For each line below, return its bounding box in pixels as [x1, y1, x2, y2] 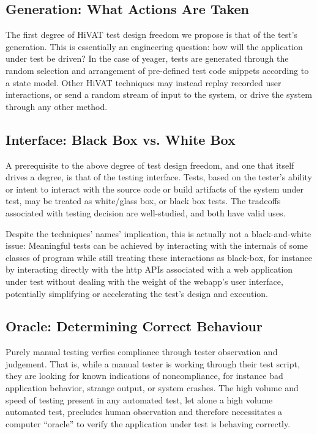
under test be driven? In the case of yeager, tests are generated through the [6, 52, 289, 65]
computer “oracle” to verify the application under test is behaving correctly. [6, 417, 291, 430]
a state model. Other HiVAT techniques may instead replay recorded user [6, 76, 282, 89]
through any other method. [6, 100, 108, 112]
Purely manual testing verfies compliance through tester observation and [6, 345, 278, 358]
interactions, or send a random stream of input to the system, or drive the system [6, 88, 312, 101]
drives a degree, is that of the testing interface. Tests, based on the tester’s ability [6, 171, 312, 183]
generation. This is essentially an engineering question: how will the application [6, 40, 303, 53]
